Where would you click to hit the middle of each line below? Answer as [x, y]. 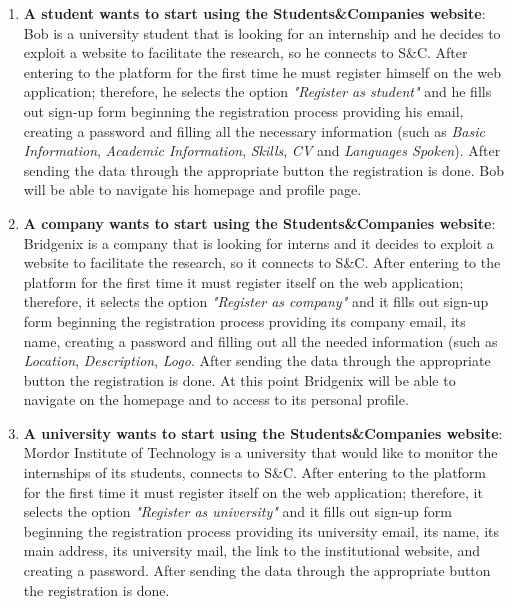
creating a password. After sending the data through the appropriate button [257, 570]
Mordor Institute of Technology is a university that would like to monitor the [260, 452]
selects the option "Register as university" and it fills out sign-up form [237, 511]
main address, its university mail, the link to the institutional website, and [252, 550]
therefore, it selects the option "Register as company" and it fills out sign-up [256, 301]
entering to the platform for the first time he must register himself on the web [262, 71]
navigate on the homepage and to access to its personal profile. [216, 399]
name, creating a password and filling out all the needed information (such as [260, 340]
